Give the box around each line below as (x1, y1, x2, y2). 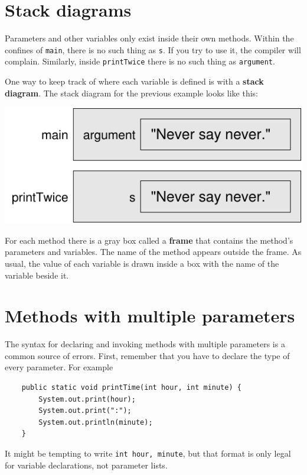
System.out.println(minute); (38, 418, 153, 426)
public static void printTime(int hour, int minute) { (21, 383, 241, 392)
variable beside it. (5, 269, 69, 281)
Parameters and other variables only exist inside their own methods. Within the (5, 32, 294, 44)
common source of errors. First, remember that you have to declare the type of (5, 349, 290, 361)
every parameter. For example (5, 361, 113, 373)
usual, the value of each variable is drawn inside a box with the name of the (5, 257, 279, 269)
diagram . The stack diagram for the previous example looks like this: (5, 86, 258, 99)
